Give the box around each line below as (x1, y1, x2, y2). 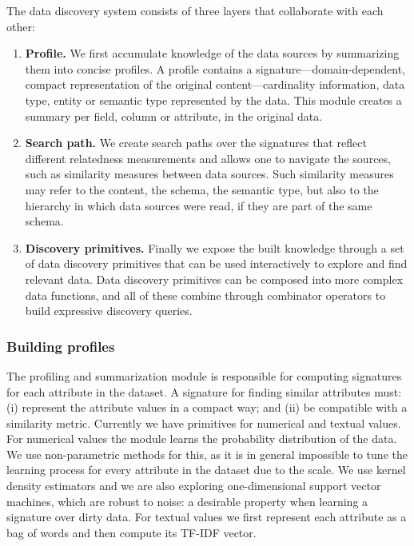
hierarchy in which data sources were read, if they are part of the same (25, 197, 372, 213)
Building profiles (6, 336, 115, 356)
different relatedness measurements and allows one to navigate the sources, (25, 149, 391, 166)
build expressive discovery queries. (25, 302, 193, 319)
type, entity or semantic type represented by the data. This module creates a (25, 91, 402, 108)
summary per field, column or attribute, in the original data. (25, 107, 323, 124)
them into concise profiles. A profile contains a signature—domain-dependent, (25, 60, 406, 77)
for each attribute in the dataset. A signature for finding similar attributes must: (6, 383, 402, 400)
